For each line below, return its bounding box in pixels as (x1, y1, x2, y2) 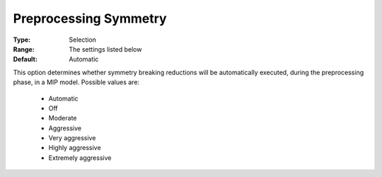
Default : (13, 55, 38, 64)
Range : (13, 45, 35, 53)
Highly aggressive (48, 144, 102, 152)
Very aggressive (48, 134, 96, 142)
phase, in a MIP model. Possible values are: (13, 78, 140, 86)
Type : (13, 35, 31, 44)
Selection (69, 35, 97, 44)
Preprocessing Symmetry (13, 11, 167, 26)
